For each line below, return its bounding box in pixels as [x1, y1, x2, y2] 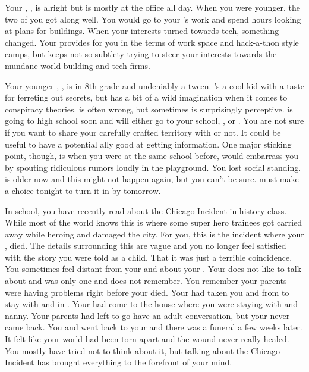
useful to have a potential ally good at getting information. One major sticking [5, 137, 292, 150]
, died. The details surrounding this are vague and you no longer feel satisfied [5, 239, 286, 252]
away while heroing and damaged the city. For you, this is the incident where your [5, 227, 304, 240]
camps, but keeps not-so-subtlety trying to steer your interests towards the [5, 48, 277, 60]
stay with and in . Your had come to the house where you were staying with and [5, 298, 298, 310]
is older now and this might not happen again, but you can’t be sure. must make [5, 173, 299, 185]
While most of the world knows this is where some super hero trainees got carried [5, 216, 302, 229]
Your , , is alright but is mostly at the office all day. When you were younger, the [5, 1, 300, 13]
